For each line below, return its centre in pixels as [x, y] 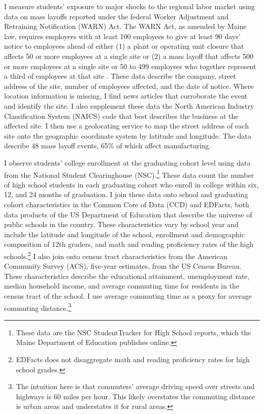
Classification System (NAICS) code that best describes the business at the [121, 116]
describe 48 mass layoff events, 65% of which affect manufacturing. [108, 146]
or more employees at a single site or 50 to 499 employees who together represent [130, 66]
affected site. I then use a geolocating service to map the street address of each [126, 126]
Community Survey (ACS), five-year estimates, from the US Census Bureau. [123, 266]
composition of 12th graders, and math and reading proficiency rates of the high [129, 244]
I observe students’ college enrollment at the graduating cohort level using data [127, 162]
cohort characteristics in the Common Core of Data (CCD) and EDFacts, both [127, 204]
